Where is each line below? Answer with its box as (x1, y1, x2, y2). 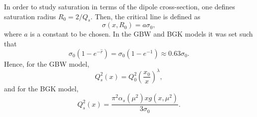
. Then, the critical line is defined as (90, 11, 200, 21)
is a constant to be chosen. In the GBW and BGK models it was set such (30, 29, 253, 39)
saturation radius (4, 11, 56, 21)
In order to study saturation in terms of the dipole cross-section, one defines (4, 1, 235, 11)
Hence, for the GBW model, (4, 58, 89, 69)
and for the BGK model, (4, 83, 79, 93)
